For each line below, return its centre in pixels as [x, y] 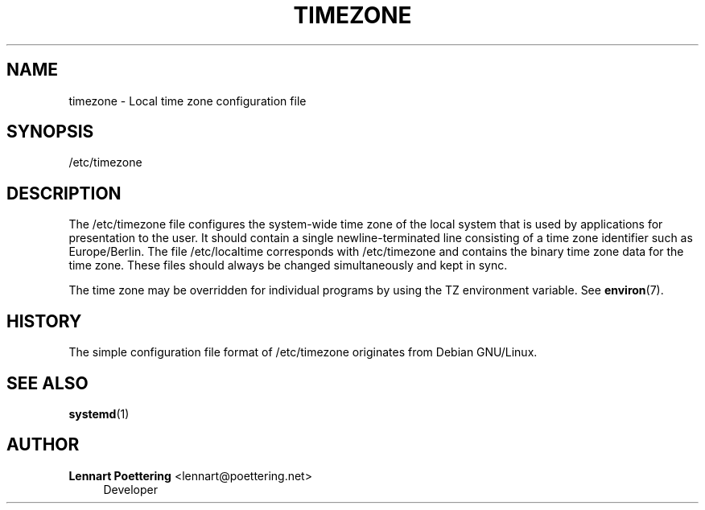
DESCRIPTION [64, 193]
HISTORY [44, 321]
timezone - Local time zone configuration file [188, 101]
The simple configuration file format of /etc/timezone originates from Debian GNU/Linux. [303, 352]
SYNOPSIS [50, 132]
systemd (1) [99, 413]
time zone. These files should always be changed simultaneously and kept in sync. [288, 265]
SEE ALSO [47, 383]
